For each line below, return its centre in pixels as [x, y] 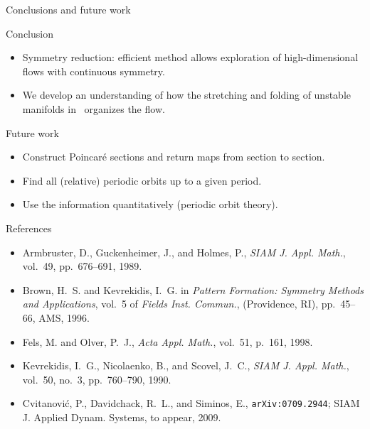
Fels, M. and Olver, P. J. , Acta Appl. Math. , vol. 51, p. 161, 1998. [168, 341]
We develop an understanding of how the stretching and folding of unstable [186, 95]
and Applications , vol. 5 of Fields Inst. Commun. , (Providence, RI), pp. [179, 304]
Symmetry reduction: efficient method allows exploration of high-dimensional [190, 57]
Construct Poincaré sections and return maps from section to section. [174, 157]
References [29, 228]
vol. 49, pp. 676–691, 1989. [82, 266]
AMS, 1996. [64, 317]
